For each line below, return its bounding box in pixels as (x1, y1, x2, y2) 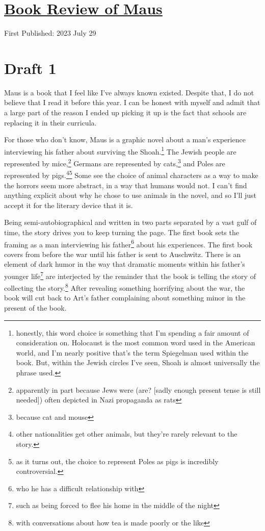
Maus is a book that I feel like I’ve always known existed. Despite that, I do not (4, 87, 254, 97)
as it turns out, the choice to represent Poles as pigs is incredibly (16, 456, 219, 466)
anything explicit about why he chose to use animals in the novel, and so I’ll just (4, 190, 257, 200)
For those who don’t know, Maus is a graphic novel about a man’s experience (4, 134, 246, 145)
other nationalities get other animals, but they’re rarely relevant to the (16, 428, 237, 439)
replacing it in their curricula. (4, 117, 97, 128)
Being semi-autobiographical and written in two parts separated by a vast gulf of (4, 217, 257, 227)
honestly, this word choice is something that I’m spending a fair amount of (16, 327, 249, 338)
